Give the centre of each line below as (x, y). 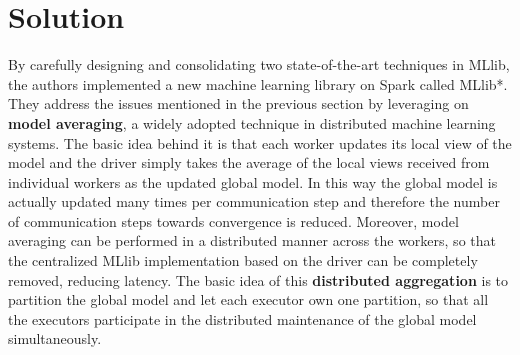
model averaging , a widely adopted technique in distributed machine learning (252, 122)
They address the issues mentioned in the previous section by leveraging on (238, 103)
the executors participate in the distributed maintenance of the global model (242, 318)
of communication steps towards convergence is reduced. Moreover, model (233, 220)
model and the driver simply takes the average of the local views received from (249, 162)
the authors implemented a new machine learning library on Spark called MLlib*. (258, 83)
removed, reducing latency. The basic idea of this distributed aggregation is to (258, 279)
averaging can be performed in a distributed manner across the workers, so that (252, 240)
